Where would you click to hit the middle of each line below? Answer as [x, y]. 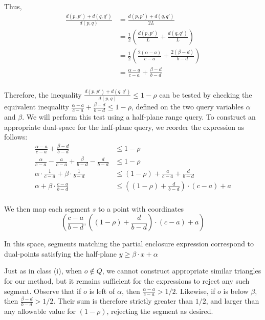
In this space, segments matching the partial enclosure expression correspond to [129, 244]
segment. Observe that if [43, 291]
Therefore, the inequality [43, 94]
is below [236, 291]
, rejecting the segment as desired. [160, 311]
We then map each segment [47, 208]
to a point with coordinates [141, 208]
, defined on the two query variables [187, 107]
